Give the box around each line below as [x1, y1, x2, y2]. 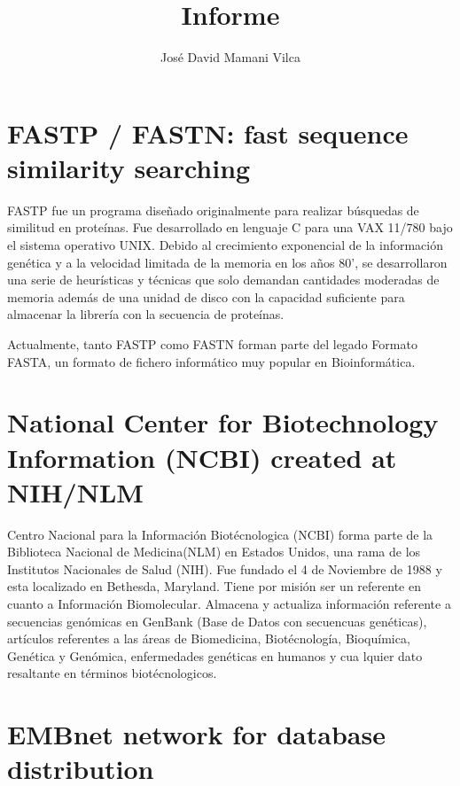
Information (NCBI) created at [7, 439, 397, 475]
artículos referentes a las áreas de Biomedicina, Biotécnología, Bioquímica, [7, 629, 410, 648]
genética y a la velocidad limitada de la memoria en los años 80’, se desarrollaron [7, 253, 448, 271]
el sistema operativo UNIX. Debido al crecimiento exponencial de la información [7, 236, 443, 254]
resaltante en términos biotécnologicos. [7, 664, 217, 682]
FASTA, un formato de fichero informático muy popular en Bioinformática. [7, 352, 416, 370]
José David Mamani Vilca [160, 48, 300, 66]
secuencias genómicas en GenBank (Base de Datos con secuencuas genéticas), [7, 611, 427, 630]
